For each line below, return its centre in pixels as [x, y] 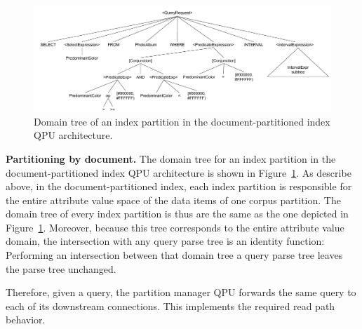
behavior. [26, 320]
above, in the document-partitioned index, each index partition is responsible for [179, 186]
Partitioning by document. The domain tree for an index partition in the [171, 158]
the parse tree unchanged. [61, 268]
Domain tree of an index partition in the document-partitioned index [182, 121]
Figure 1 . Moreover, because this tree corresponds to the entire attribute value [175, 227]
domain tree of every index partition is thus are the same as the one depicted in [177, 214]
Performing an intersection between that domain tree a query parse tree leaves [174, 255]
